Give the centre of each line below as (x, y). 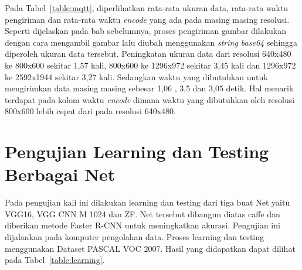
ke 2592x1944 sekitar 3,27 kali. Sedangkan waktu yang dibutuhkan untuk (136, 76)
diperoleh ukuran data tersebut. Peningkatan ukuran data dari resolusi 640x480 (148, 54)
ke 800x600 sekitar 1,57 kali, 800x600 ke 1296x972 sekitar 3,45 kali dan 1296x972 (150, 65)
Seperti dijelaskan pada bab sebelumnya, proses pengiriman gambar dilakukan (146, 31)
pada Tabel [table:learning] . (55, 260)
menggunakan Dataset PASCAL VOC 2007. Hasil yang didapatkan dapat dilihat (150, 248)
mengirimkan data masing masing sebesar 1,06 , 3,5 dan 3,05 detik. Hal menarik (149, 88)
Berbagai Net (60, 174)
